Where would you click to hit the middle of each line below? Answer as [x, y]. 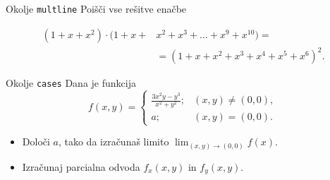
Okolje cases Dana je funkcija [71, 83]
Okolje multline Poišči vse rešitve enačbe [96, 8]
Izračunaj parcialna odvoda [81, 166]
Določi [36, 142]
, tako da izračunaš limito [114, 142]
